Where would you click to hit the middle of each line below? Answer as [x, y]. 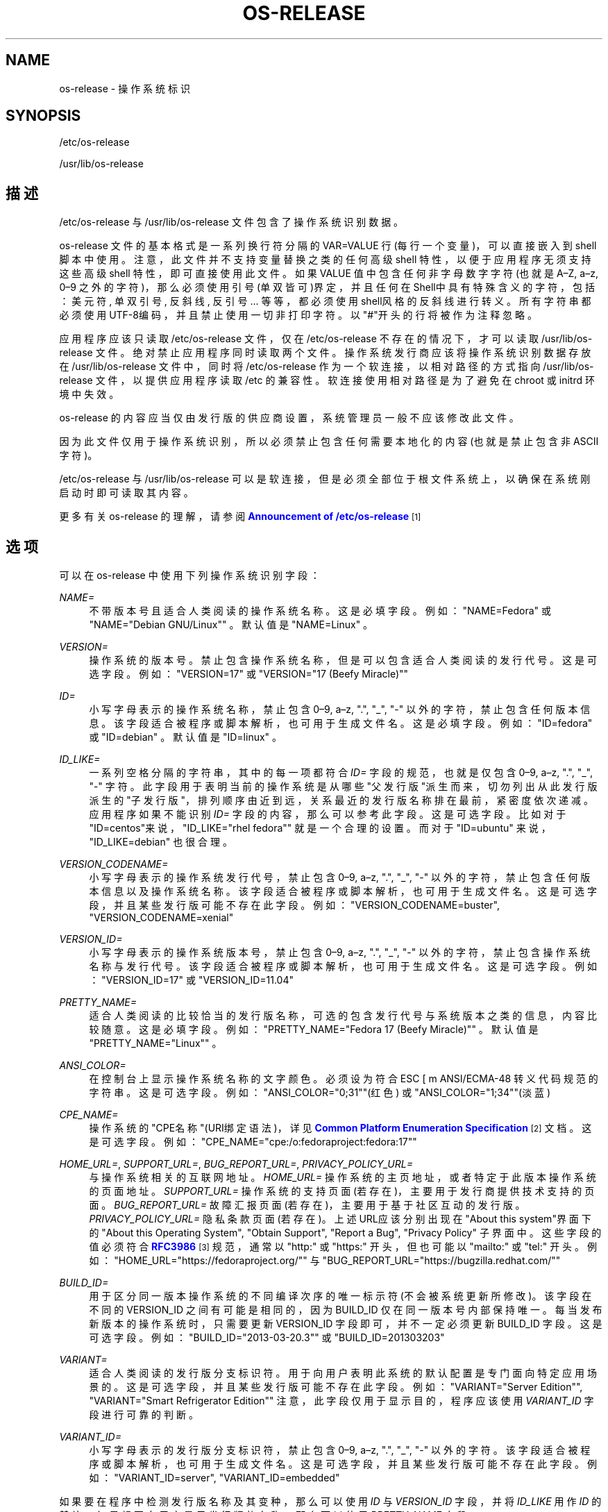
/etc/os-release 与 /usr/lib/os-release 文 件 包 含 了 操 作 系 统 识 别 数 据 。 [231, 222]
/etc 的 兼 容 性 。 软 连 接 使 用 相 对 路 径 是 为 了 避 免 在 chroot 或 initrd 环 [420, 380]
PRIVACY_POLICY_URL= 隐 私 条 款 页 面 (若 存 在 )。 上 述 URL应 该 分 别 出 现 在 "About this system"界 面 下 [340, 1219]
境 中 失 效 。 [89, 394]
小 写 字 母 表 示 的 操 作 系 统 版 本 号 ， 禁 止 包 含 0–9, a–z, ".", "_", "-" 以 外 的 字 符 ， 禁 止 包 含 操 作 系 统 [340, 952]
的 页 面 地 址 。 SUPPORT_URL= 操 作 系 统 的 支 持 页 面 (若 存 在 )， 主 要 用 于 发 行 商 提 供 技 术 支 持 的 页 [342, 1191]
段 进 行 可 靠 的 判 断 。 [144, 1415]
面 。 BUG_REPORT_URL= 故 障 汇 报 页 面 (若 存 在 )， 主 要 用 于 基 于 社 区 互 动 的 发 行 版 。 [307, 1205]
